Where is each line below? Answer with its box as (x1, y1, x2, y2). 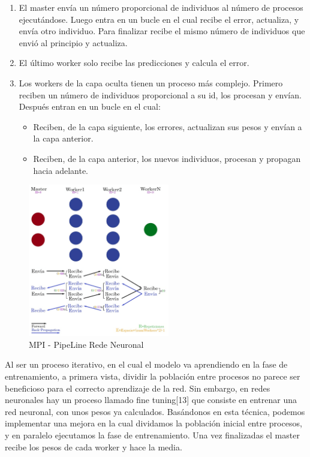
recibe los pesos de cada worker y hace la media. (5, 440, 182, 453)
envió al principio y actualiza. (19, 36, 128, 49)
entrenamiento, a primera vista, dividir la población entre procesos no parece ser (5, 370, 300, 383)
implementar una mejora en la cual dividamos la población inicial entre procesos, (5, 417, 302, 429)
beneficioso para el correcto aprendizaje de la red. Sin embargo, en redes (5, 381, 270, 394)
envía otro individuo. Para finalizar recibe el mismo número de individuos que (19, 25, 305, 37)
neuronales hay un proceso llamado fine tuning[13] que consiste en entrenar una (5, 393, 297, 406)
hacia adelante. (33, 164, 88, 176)
